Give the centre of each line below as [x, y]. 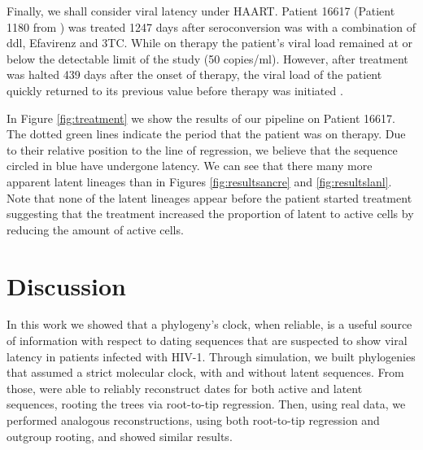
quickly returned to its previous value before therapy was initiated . [175, 90]
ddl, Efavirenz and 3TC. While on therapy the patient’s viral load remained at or [210, 43]
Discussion [66, 285]
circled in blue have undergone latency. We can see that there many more [190, 166]
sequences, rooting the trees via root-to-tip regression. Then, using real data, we [206, 404]
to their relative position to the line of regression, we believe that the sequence [202, 149]
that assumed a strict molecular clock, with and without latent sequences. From [205, 372]
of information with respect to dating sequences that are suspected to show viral [207, 341]
